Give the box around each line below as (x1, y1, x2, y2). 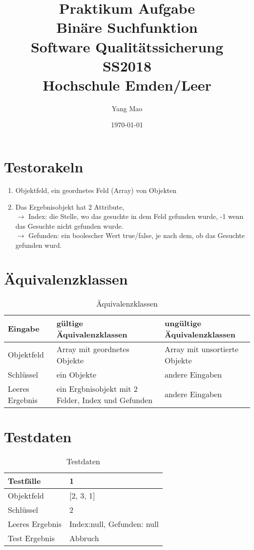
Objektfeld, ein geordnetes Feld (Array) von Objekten (15, 185, 177, 195)
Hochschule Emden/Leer (42, 74, 212, 95)
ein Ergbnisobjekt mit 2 (56, 383, 138, 394)
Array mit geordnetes (56, 343, 129, 355)
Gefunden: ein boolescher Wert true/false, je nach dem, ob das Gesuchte (28, 230, 245, 240)
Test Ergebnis (8, 532, 55, 544)
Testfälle (8, 475, 41, 486)
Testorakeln (4, 157, 84, 177)
